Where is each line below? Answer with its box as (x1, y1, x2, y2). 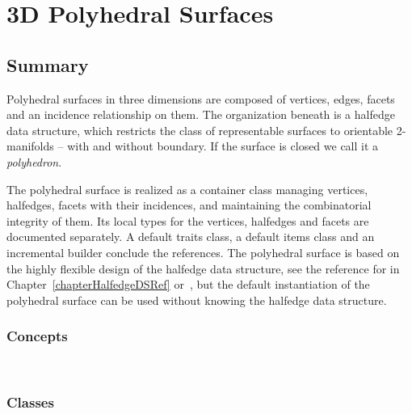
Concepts (6, 326, 68, 346)
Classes (6, 392, 54, 412)
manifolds (6, 137, 54, 154)
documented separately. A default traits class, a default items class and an (6, 228, 375, 245)
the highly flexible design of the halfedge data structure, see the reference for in (6, 260, 400, 277)
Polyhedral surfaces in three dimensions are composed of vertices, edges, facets (6, 90, 395, 107)
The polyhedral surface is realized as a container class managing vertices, (6, 180, 368, 197)
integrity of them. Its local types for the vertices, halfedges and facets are (6, 212, 369, 229)
